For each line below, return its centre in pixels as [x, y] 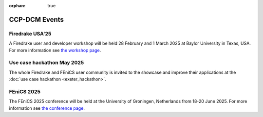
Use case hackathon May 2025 [47, 63]
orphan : [17, 6]
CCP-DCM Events [37, 19]
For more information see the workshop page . [55, 50]
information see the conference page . [47, 108]
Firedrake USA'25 [30, 33]
